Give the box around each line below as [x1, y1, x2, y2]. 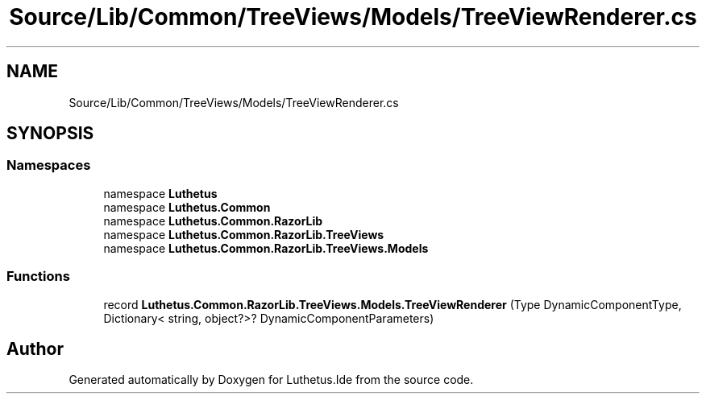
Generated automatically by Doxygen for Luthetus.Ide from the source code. [69, 373, 474, 387]
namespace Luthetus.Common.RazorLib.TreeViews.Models [103, 241, 429, 255]
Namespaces [6, 157, 91, 174]
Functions [6, 268, 70, 285]
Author [6, 338, 64, 359]
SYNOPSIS [6, 123, 94, 144]
